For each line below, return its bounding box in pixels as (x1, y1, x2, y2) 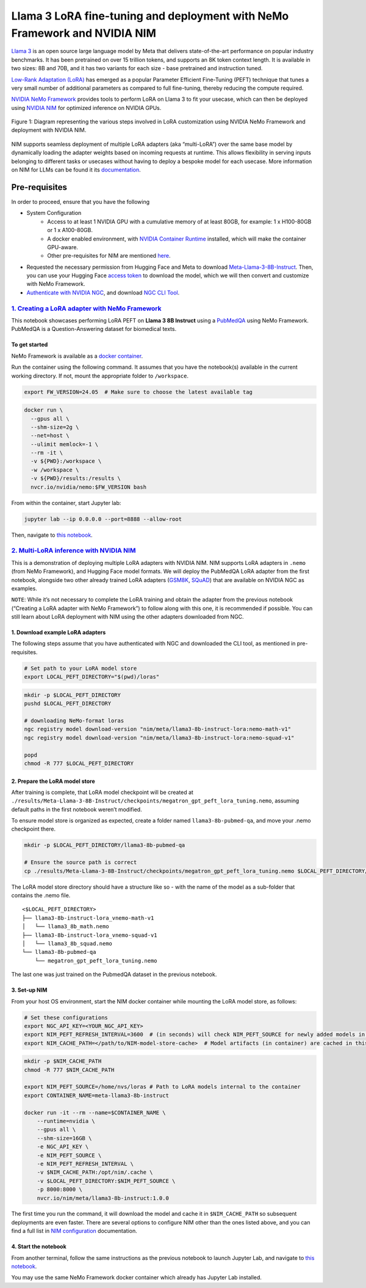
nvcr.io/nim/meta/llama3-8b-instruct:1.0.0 (37, 1195, 169, 1201)
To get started (11, 341, 48, 348)
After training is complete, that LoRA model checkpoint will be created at (11, 788, 193, 796)
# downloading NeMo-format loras (24, 717, 124, 724)
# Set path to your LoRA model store (24, 664, 137, 672)
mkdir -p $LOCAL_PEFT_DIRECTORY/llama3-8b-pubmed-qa (24, 842, 185, 849)
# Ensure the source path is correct (24, 859, 137, 866)
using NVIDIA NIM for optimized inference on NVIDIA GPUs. (11, 104, 162, 111)
